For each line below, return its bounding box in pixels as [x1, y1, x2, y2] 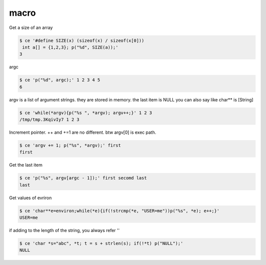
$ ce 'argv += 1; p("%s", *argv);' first [19, 143, 121, 148]
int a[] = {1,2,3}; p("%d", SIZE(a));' [22, 44, 118, 50]
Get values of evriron [9, 195, 52, 201]
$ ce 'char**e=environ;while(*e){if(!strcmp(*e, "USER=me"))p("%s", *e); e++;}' [19, 208, 220, 213]
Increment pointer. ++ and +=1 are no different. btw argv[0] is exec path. [9, 129, 157, 135]
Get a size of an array [9, 25, 53, 30]
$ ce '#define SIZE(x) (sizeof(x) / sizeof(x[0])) [19, 37, 145, 43]
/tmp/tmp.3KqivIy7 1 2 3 [19, 117, 80, 122]
